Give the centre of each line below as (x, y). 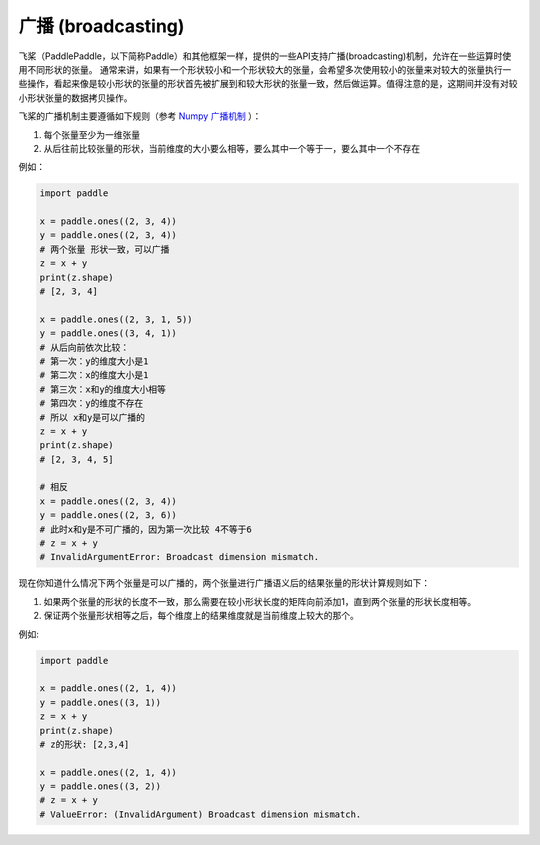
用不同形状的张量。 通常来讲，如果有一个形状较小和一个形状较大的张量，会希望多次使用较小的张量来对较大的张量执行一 (265, 69)
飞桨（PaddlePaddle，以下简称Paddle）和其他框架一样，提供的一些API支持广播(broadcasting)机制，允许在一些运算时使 (265, 56)
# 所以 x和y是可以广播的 (92, 417)
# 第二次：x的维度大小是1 (94, 375)
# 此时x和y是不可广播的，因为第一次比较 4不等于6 (145, 529)
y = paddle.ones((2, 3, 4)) (108, 235)
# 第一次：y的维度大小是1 (94, 361)
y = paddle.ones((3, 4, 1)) (108, 333)
